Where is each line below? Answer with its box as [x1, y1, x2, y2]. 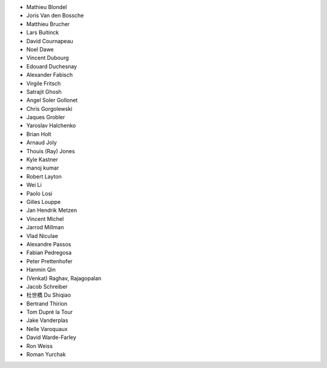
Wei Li [26, 182, 42, 189]
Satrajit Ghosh [26, 88, 62, 95]
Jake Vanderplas [26, 317, 68, 324]
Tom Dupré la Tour [26, 309, 73, 316]
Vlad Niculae [26, 232, 59, 239]
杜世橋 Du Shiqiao [26, 291, 71, 299]
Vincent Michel [26, 215, 64, 222]
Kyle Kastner [26, 156, 59, 163]
